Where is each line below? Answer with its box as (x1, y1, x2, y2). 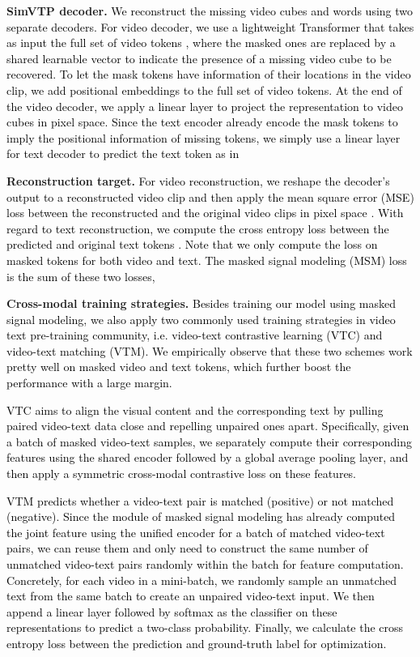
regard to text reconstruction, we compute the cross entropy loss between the (6, 220, 389, 237)
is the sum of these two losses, (6, 267, 155, 284)
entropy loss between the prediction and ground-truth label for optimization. (6, 634, 387, 651)
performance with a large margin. (6, 374, 172, 391)
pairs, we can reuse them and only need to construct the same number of (6, 540, 368, 557)
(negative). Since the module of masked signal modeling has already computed (6, 508, 396, 525)
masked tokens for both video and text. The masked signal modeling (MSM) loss (6, 251, 407, 268)
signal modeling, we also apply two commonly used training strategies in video (6, 310, 396, 327)
